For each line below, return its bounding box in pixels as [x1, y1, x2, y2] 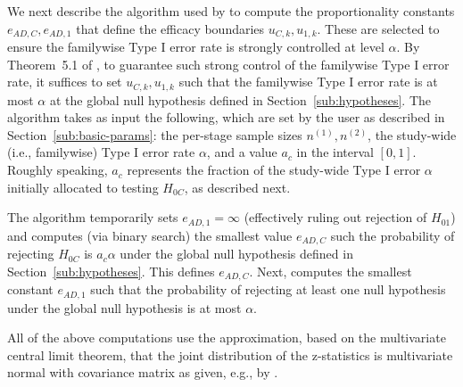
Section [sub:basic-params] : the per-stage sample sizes [7, 125, 302, 144]
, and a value [206, 143, 277, 161]
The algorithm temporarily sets [7, 208, 178, 226]
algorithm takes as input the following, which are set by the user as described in [7, 108, 445, 127]
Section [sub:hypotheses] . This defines [7, 261, 215, 280]
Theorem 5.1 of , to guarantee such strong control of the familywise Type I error [7, 54, 450, 73]
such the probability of [330, 226, 455, 244]
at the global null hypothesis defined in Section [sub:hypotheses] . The [49, 90, 431, 109]
